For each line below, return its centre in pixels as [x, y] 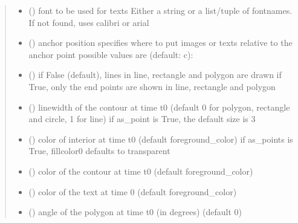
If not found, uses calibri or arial [89, 22]
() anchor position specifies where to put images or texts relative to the [160, 43]
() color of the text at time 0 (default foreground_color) [133, 191]
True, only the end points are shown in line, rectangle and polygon [152, 86]
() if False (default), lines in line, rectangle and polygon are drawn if [155, 75]
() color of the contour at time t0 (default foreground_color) [141, 171]
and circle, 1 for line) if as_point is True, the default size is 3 [142, 119]
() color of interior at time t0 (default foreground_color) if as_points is [161, 139]
